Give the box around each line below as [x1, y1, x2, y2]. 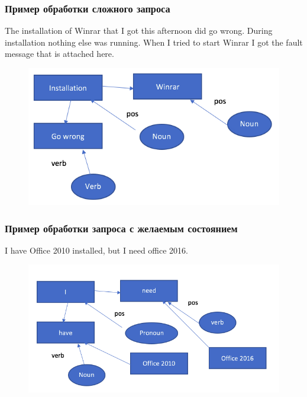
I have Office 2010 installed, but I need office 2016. [5, 244, 188, 256]
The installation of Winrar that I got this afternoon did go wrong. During [5, 24, 273, 37]
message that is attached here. [5, 47, 114, 60]
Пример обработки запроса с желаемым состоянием [5, 220, 238, 235]
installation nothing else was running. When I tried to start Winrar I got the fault [5, 36, 303, 48]
